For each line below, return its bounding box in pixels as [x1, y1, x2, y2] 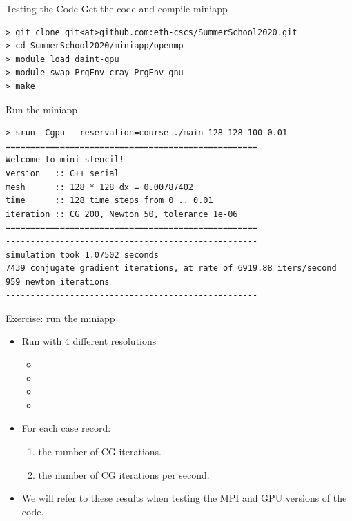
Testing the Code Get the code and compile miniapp [6, 1, 228, 15]
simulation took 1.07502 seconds [6, 249, 159, 260]
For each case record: [21, 421, 111, 435]
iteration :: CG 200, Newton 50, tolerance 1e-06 [6, 209, 238, 219]
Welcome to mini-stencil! [6, 155, 124, 165]
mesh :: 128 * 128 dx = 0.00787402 [6, 182, 194, 192]
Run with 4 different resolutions [21, 334, 157, 348]
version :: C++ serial [6, 168, 119, 178]
